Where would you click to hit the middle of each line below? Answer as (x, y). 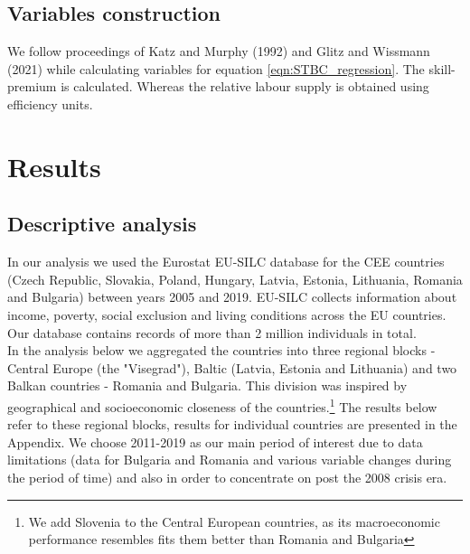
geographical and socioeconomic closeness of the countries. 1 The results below (222, 405)
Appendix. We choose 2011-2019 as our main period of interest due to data (215, 441)
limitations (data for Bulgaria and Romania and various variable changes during (230, 460)
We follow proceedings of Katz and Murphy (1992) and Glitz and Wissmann (219, 51)
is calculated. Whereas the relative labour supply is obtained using (245, 86)
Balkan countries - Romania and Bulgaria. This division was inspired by (207, 385)
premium (32, 86)
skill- (442, 68)
